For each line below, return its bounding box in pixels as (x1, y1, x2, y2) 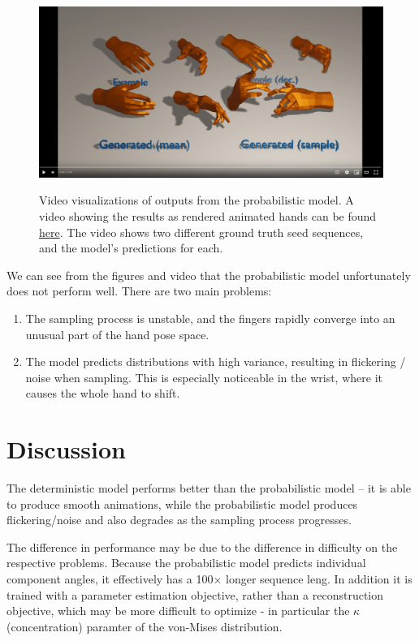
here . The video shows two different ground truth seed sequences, (39, 223, 364, 240)
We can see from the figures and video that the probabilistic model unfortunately (6, 266, 411, 283)
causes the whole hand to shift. (25, 385, 180, 402)
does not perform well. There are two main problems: (6, 282, 272, 299)
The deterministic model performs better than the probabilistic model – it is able (6, 480, 411, 496)
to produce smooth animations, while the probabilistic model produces (6, 495, 358, 512)
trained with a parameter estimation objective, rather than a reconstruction (6, 586, 384, 603)
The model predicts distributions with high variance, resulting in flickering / (25, 353, 406, 370)
